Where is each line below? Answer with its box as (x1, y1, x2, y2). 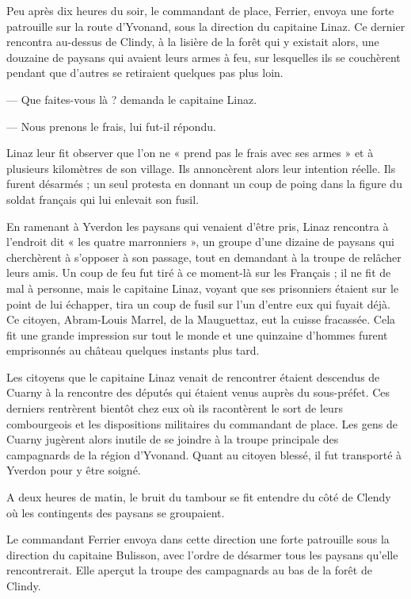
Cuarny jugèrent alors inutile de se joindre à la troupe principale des (6, 431, 339, 447)
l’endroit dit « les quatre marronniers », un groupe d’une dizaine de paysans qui (6, 233, 394, 250)
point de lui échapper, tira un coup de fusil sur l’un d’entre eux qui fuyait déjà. (6, 295, 390, 312)
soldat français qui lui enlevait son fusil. (6, 190, 200, 207)
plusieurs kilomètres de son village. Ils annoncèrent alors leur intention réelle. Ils (6, 159, 396, 176)
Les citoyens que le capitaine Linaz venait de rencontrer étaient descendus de (6, 368, 380, 385)
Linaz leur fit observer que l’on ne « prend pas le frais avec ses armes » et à (6, 144, 374, 161)
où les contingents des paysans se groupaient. (6, 504, 225, 520)
